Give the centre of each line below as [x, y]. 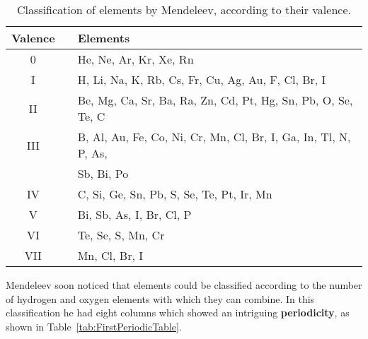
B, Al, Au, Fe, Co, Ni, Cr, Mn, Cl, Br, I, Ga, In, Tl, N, [214, 137]
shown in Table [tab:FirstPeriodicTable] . [94, 326]
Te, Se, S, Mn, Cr [121, 235]
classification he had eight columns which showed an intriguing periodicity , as [178, 313]
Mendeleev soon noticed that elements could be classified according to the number [184, 285]
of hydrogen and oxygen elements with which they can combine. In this [160, 298]
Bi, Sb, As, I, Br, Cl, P [134, 214]
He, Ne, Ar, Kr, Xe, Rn [136, 59]
